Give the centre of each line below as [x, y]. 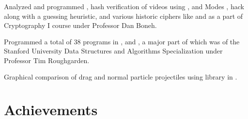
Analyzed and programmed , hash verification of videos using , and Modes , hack [124, 6]
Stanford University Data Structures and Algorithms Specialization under [113, 51]
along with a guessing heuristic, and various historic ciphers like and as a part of [124, 16]
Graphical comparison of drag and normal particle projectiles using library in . [121, 76]
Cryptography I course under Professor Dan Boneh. [80, 25]
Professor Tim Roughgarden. [47, 60]
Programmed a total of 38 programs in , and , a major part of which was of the [122, 41]
